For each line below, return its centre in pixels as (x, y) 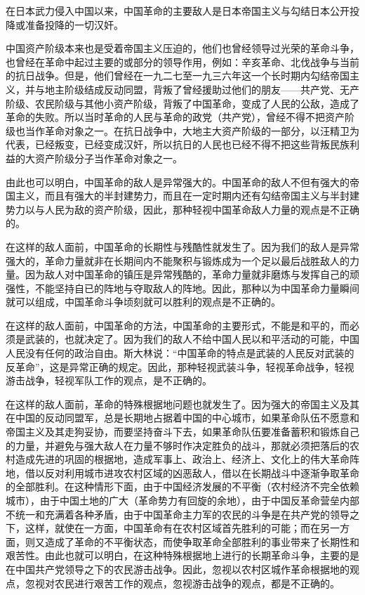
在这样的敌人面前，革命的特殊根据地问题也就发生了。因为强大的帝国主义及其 (182, 404)
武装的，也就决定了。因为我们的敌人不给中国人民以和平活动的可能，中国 (192, 339)
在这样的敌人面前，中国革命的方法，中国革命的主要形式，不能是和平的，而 (178, 325)
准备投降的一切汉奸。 (74, 24)
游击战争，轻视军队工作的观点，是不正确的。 (109, 380)
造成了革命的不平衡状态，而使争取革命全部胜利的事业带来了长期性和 (202, 541)
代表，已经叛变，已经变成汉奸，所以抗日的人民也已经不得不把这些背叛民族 (178, 144)
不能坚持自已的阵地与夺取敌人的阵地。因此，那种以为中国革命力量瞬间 (197, 288)
